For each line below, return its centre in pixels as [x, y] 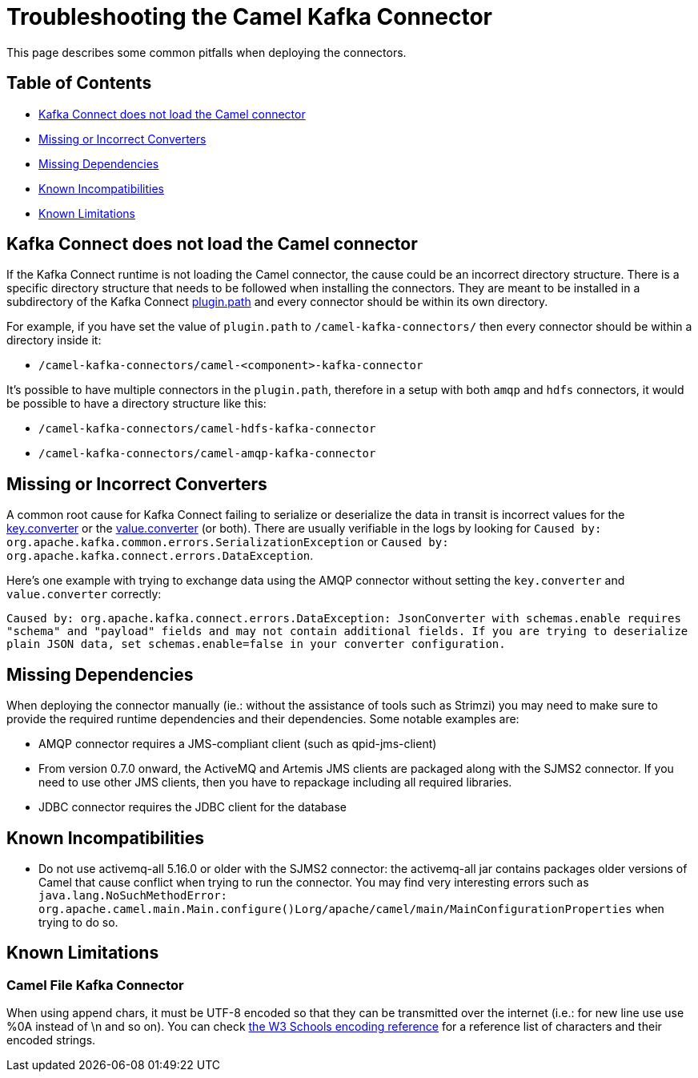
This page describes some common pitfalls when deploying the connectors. [207, 52]
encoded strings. [51, 1040]
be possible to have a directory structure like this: [136, 404]
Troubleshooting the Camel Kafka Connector [250, 17]
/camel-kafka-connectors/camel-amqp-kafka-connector [207, 454]
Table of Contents [79, 83]
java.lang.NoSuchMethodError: [133, 895]
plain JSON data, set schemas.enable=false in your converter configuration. [256, 644]
